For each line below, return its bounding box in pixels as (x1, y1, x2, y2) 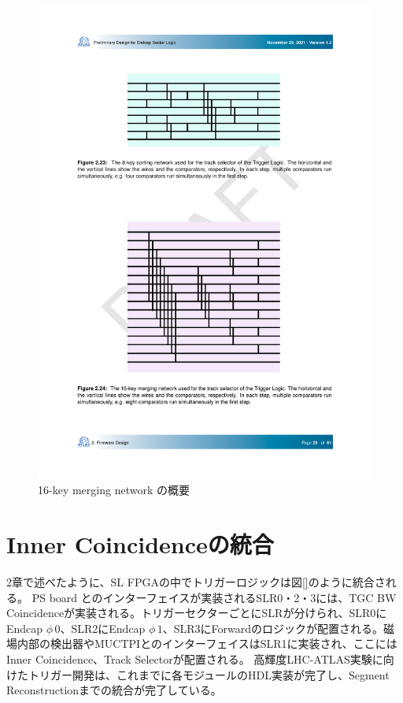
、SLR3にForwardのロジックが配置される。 (162, 619, 384, 636)
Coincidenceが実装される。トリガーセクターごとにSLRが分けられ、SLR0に (6, 604, 387, 621)
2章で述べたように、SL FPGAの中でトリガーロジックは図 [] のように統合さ (6, 574, 386, 590)
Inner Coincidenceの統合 (6, 528, 274, 560)
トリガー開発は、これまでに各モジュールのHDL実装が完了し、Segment (28, 666, 390, 683)
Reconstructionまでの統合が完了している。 (6, 682, 222, 698)
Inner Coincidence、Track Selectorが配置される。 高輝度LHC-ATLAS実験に (6, 650, 383, 667)
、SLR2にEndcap (60, 619, 146, 636)
